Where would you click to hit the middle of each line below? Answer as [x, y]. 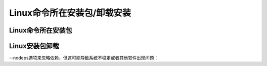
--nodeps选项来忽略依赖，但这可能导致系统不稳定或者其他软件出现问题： [84, 58]
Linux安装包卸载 [34, 46]
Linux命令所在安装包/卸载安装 [70, 13]
